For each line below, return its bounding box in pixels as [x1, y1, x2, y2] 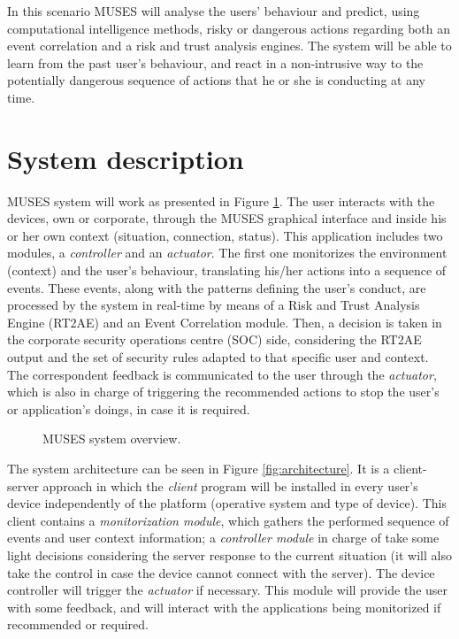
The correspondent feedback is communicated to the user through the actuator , [7, 365, 437, 383]
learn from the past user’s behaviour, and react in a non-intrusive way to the [7, 53, 424, 72]
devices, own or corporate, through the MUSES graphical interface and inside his [7, 209, 447, 227]
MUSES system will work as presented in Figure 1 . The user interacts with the [7, 191, 435, 210]
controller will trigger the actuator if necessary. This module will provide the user [7, 581, 448, 599]
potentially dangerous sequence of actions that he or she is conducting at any [7, 71, 425, 89]
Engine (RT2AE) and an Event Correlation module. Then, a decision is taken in [7, 312, 442, 331]
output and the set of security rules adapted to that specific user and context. [7, 348, 429, 366]
